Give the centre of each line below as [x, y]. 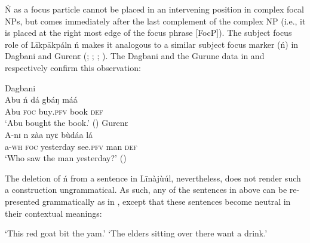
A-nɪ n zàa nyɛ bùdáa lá [49, 134]
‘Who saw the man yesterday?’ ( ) [66, 158]
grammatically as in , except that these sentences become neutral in [166, 201]
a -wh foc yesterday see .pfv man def [71, 146]
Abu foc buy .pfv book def [54, 111]
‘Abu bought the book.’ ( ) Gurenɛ [67, 123]
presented [22, 201]
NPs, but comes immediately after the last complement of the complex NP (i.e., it [155, 21]
